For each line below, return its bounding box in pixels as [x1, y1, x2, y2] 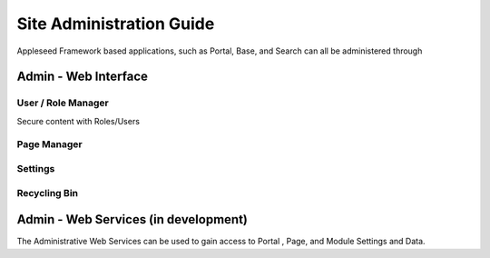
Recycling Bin [16, 186, 79, 199]
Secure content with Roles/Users [16, 115, 141, 126]
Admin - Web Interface [16, 69, 149, 84]
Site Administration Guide [16, 14, 215, 34]
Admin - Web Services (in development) [16, 212, 249, 227]
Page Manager [16, 138, 83, 151]
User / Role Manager [16, 96, 109, 109]
